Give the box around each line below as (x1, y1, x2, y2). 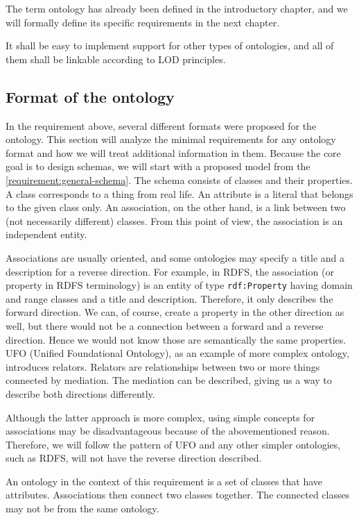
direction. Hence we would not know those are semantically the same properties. (6, 332, 347, 346)
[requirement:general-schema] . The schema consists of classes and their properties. (6, 172, 353, 187)
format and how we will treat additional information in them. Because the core (6, 145, 341, 160)
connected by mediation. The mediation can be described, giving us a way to (6, 373, 332, 387)
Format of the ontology (6, 85, 175, 107)
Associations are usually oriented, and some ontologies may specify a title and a (6, 250, 345, 265)
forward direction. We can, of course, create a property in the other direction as (6, 305, 344, 319)
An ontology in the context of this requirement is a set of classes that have (6, 473, 323, 488)
